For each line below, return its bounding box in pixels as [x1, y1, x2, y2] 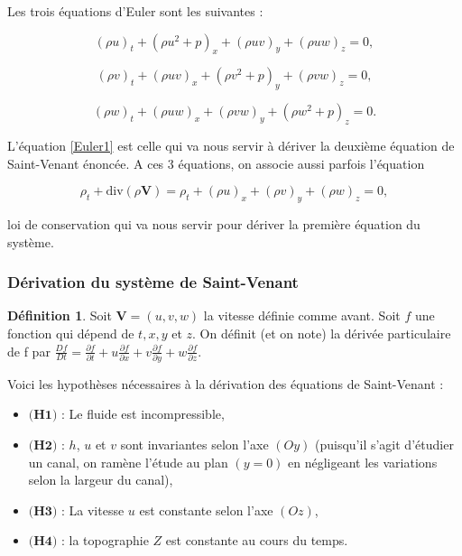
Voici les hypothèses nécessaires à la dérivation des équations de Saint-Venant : [7, 374, 444, 393]
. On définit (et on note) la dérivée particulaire [192, 323, 451, 342]
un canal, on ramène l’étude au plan [28, 452, 228, 471]
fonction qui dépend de [7, 323, 134, 342]
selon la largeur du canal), [28, 470, 173, 489]
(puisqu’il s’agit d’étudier [315, 435, 454, 454]
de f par [7, 341, 51, 360]
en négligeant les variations [288, 452, 438, 471]
